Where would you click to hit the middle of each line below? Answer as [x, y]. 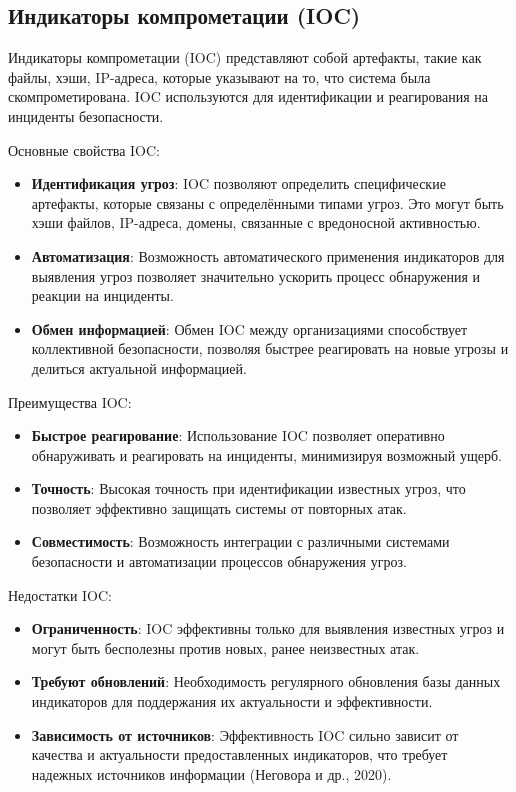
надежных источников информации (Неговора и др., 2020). [211, 773]
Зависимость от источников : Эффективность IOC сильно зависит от [245, 734]
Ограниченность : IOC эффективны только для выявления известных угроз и [268, 628]
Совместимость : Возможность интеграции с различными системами [240, 541]
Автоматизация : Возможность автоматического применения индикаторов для [268, 255]
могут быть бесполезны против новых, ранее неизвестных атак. [225, 647]
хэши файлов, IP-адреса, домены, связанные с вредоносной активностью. [256, 222]
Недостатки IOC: [60, 594]
